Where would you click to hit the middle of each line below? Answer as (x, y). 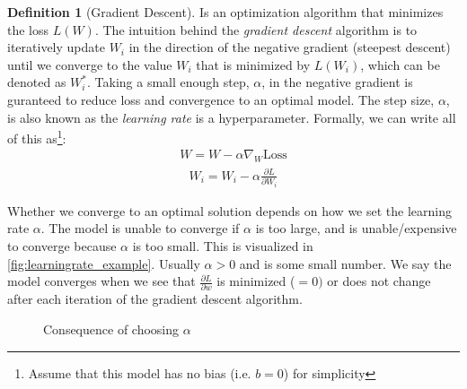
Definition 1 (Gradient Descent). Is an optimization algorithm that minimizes (225, 12)
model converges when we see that (101, 281)
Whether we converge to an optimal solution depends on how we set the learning (229, 210)
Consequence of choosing (111, 329)
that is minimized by (253, 64)
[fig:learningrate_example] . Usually (104, 263)
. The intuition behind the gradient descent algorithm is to (256, 29)
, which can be (400, 64)
